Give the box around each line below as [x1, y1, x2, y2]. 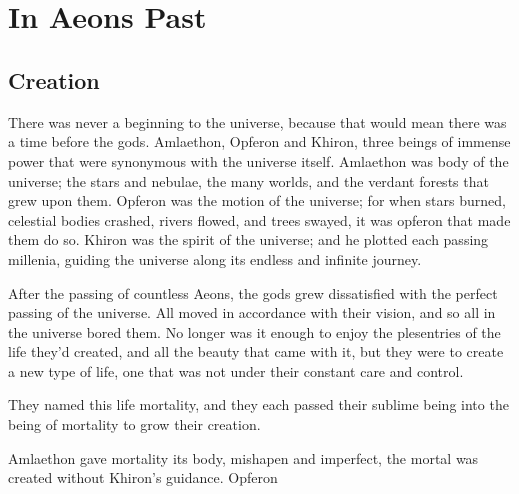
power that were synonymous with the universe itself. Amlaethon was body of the [8, 150, 509, 171]
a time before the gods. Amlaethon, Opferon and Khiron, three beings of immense [8, 131, 511, 152]
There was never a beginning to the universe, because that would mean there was [8, 111, 507, 132]
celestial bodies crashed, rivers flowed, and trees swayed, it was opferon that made [8, 209, 511, 230]
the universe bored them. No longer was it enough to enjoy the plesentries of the [8, 321, 501, 342]
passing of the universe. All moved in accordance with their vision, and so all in [8, 302, 496, 323]
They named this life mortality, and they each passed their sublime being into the [8, 394, 509, 415]
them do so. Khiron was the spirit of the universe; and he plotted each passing [8, 229, 489, 250]
